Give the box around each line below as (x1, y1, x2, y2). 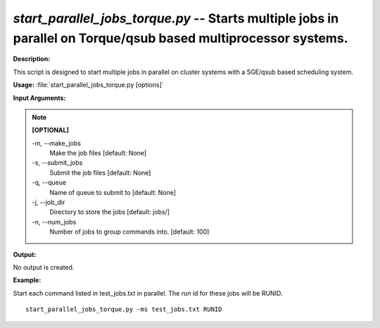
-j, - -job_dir (32, 198, 65, 207)
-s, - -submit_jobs (32, 158, 83, 167)
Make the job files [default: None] (49, 149, 147, 158)
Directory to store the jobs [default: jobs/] (49, 208, 170, 216)
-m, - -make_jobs (32, 139, 81, 147)
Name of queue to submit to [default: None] (49, 188, 176, 196)
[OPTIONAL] (32, 126, 70, 134)
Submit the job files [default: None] (49, 168, 151, 177)
